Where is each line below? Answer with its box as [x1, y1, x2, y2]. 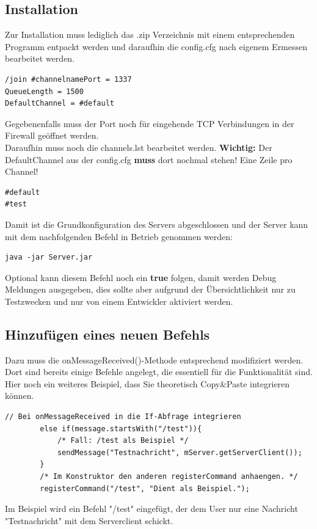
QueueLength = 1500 [5, 87, 84, 96]
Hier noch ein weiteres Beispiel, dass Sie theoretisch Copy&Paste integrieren [5, 377, 290, 390]
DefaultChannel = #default [5, 99, 114, 108]
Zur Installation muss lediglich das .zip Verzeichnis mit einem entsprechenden [5, 28, 295, 41]
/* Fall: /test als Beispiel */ [57, 436, 189, 445]
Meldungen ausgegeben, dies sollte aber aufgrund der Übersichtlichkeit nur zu [5, 283, 296, 296]
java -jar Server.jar [5, 253, 93, 262]
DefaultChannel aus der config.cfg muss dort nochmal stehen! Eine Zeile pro [5, 153, 293, 166]
